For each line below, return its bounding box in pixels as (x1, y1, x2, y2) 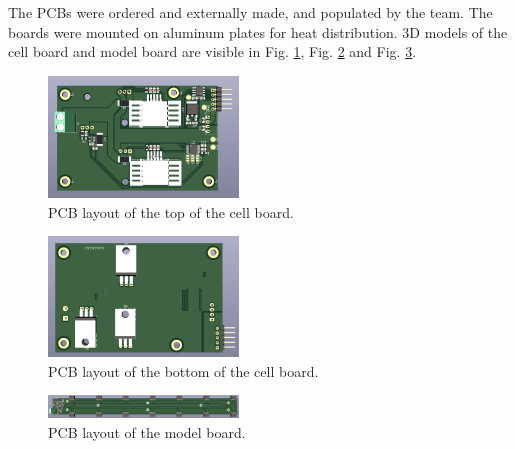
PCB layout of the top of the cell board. (48, 201, 294, 222)
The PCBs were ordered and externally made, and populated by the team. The (8, 2, 493, 22)
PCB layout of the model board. (48, 421, 246, 442)
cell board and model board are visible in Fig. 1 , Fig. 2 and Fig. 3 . (8, 41, 417, 62)
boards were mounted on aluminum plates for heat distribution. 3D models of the (8, 21, 508, 42)
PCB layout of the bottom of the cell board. (48, 360, 319, 381)
